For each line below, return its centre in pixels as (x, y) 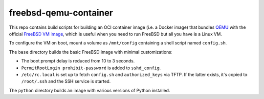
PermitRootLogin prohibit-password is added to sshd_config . (91, 68)
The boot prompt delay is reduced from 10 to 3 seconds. (78, 61)
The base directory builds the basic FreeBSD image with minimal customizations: (91, 52)
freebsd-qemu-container (61, 13)
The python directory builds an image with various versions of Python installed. (90, 90)
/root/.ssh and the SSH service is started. (66, 81)
